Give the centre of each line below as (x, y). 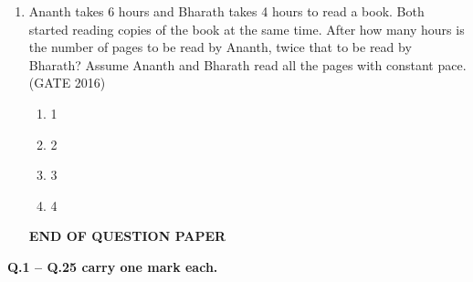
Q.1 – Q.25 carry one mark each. (113, 266)
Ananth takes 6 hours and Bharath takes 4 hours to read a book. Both (226, 11)
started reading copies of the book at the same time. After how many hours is (247, 29)
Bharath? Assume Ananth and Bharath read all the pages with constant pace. (247, 64)
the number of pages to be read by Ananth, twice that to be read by (220, 47)
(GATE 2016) (67, 83)
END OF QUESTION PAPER (127, 236)
